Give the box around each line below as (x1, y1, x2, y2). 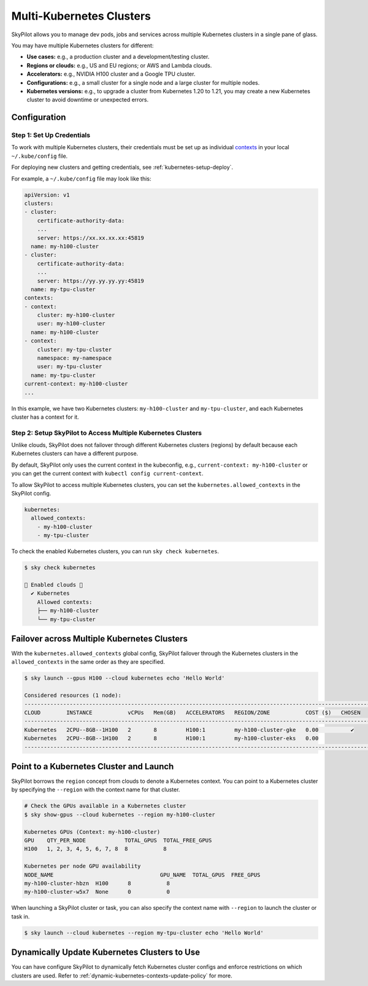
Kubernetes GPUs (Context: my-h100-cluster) (24, 828, 161, 835)
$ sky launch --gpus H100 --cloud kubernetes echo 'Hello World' (24, 675, 225, 681)
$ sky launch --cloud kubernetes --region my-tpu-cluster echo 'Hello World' (24, 929, 264, 936)
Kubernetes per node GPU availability (24, 863, 141, 870)
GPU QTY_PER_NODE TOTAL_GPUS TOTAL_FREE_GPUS (24, 837, 212, 844)
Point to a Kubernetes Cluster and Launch (11, 761, 174, 772)
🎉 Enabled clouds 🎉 (24, 581, 83, 588)
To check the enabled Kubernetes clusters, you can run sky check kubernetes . (11, 548, 220, 555)
